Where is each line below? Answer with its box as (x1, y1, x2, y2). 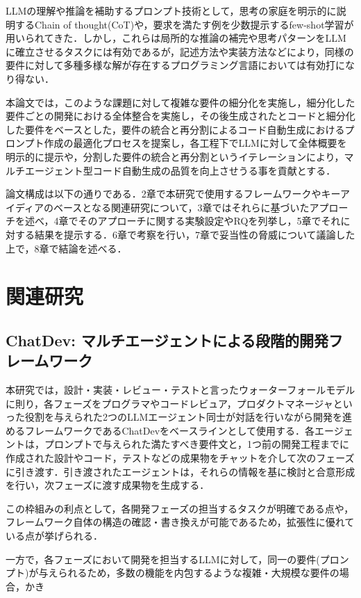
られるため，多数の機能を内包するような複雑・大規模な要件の (58, 565, 339, 580)
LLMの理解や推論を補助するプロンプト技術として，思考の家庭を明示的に (6, 3, 337, 17)
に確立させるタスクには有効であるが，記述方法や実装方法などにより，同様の (6, 44, 354, 58)
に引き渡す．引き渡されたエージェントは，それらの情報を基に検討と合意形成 (6, 464, 355, 478)
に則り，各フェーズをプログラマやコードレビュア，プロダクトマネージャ (6, 396, 333, 410)
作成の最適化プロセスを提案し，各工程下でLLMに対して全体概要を (44, 136, 347, 150)
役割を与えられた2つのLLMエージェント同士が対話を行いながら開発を (24, 410, 343, 424)
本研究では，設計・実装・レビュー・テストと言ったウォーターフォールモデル (6, 382, 355, 397)
